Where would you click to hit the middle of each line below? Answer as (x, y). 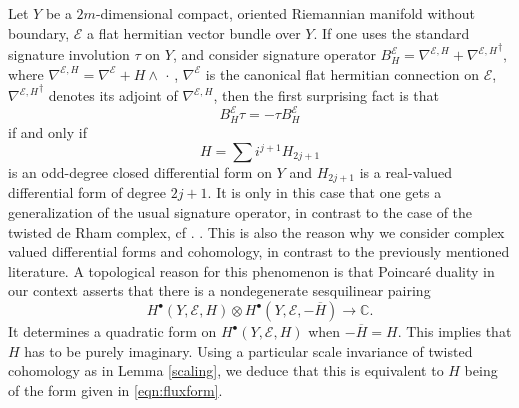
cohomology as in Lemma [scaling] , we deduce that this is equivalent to (226, 370)
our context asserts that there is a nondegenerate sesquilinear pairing (219, 290)
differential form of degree (87, 192)
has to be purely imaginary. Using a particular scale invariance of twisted (248, 350)
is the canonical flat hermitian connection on (342, 73)
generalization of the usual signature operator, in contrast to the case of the (240, 212)
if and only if (47, 131)
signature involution (69, 54)
